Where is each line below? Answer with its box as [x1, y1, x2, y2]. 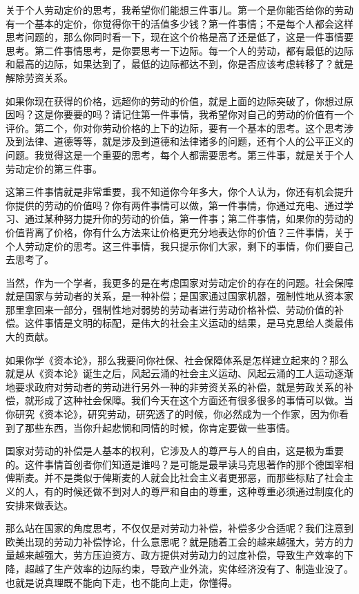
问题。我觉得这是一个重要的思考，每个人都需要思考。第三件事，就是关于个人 [6, 147, 353, 162]
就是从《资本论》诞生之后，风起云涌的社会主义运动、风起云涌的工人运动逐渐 [6, 366, 353, 381]
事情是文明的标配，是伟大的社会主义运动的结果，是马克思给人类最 [43, 316, 344, 330]
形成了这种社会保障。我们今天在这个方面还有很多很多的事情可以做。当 [34, 393, 353, 408]
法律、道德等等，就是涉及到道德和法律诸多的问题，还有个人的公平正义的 [24, 134, 353, 148]
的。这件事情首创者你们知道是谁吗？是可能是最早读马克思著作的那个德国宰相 [6, 457, 353, 471]
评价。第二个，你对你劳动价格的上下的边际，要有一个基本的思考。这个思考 [6, 120, 344, 135]
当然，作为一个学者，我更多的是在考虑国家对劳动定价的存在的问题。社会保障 [6, 275, 353, 289]
